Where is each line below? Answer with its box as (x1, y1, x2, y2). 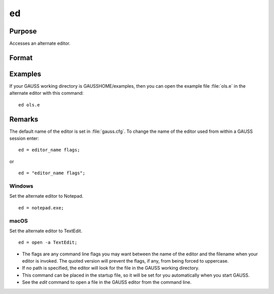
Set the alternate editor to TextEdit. (9, 228, 83, 234)
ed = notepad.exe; (18, 205, 64, 210)
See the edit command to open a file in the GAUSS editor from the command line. (22, 279, 192, 285)
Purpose (9, 27, 37, 35)
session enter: (9, 135, 39, 141)
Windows (9, 182, 33, 190)
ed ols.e (18, 102, 40, 107)
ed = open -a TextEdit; (18, 240, 78, 245)
